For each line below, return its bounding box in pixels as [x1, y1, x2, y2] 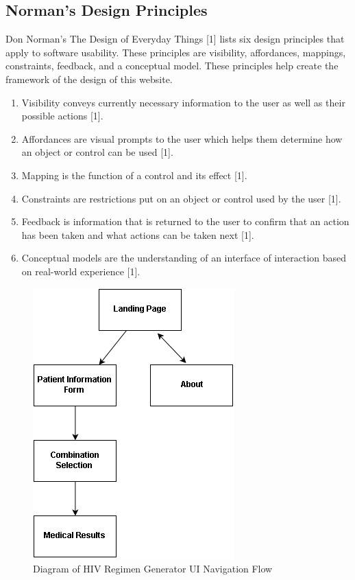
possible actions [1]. [21, 108, 103, 123]
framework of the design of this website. [5, 71, 173, 86]
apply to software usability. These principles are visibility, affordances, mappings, [5, 45, 346, 59]
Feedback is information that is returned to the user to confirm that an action [21, 214, 350, 229]
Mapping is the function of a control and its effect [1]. [21, 167, 247, 182]
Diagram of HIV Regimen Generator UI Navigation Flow [33, 561, 273, 576]
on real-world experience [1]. [21, 264, 140, 278]
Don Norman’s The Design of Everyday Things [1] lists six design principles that [5, 32, 345, 46]
